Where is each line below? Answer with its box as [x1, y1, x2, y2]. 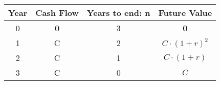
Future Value [158, 7, 212, 18]
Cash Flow [35, 7, 79, 18]
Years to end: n [86, 7, 150, 18]
